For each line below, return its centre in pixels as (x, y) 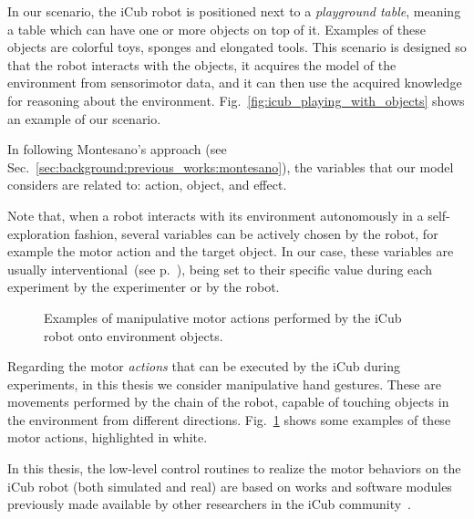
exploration (39, 233)
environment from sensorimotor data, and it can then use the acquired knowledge (235, 83)
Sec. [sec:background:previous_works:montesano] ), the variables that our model (231, 166)
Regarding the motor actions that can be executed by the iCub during (204, 366)
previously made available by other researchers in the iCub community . (209, 504)
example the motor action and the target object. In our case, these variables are (231, 251)
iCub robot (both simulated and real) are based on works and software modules (230, 486)
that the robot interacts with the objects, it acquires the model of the (202, 64)
